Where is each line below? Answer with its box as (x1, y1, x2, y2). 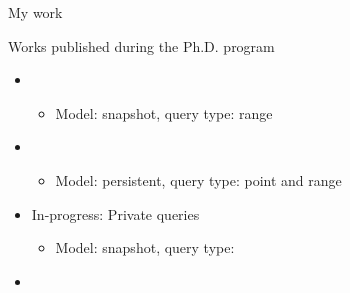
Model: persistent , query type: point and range (55, 169, 342, 190)
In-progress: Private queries (31, 203, 200, 224)
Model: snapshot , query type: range (55, 102, 273, 123)
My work (8, 2, 63, 22)
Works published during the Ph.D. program (8, 35, 275, 56)
